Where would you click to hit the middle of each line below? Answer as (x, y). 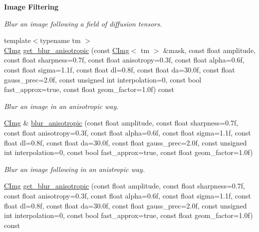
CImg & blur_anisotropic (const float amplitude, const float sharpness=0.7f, (121, 123)
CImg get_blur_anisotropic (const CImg (67, 50)
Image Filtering (31, 6)
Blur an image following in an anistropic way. (75, 169)
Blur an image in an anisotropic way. (61, 106)
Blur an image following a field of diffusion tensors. (83, 23)
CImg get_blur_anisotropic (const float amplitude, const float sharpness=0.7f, (125, 186)
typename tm (60, 40)
